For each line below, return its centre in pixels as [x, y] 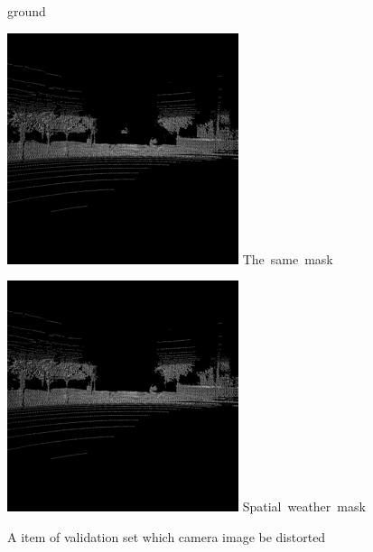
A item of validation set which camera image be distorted [167, 536]
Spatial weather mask [304, 506]
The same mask [288, 258]
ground [27, 11]
